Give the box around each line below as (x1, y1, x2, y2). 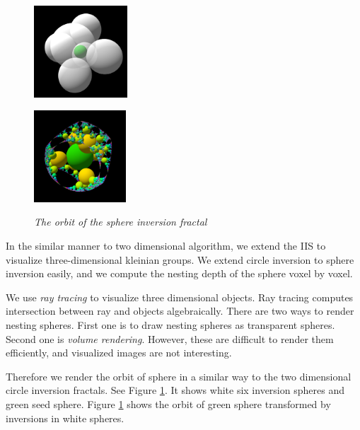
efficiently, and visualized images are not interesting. (6, 345, 232, 360)
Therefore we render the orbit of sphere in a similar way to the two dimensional (6, 368, 352, 383)
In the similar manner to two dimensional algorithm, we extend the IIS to (6, 238, 326, 252)
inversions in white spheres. (6, 410, 124, 425)
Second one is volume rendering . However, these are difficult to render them (6, 331, 334, 346)
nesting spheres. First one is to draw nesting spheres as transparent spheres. (6, 317, 335, 332)
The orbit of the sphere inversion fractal (34, 214, 207, 229)
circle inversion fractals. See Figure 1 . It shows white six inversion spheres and (6, 383, 344, 397)
